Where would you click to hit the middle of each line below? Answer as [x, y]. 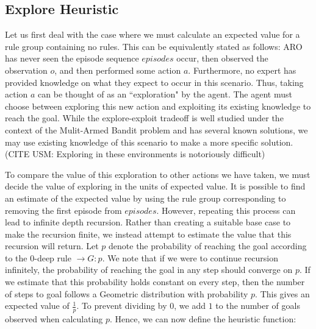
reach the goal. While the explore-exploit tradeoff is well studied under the [144, 118]
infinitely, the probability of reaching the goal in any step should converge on [149, 270]
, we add [190, 306]
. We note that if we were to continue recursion [190, 257]
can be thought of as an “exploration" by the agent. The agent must [165, 94]
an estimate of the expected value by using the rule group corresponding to [145, 198]
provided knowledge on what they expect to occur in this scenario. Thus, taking [154, 82]
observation [26, 70]
